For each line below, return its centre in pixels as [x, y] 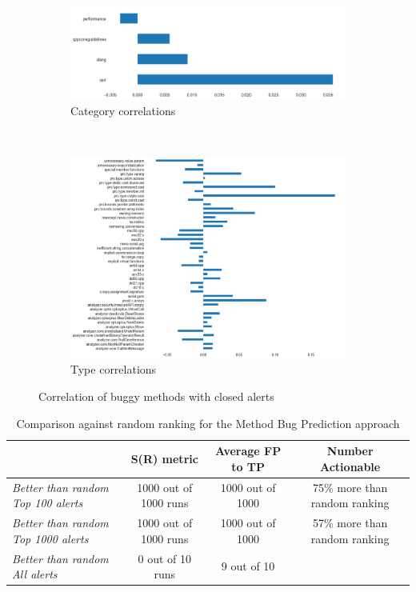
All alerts [35, 574]
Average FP [248, 451]
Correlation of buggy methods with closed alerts [156, 396]
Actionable [350, 466]
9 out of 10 [248, 566]
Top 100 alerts [48, 503]
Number [350, 451]
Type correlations [114, 369]
